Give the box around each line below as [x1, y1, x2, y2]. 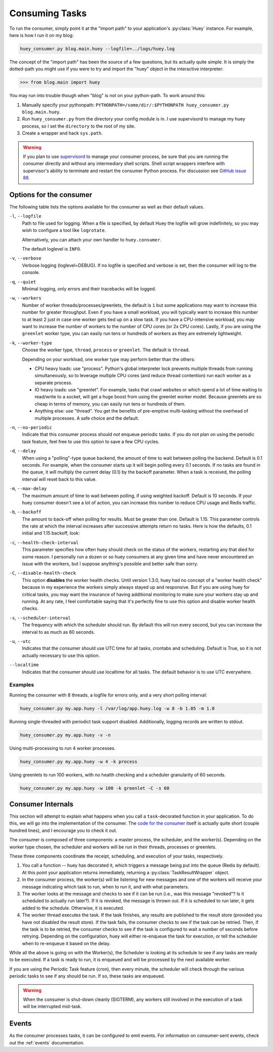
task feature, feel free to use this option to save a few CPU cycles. [22, 438, 160, 444]
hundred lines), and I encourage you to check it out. [9, 827, 117, 833]
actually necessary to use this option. [22, 652, 100, 658]
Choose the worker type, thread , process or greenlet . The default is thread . [22, 347, 190, 353]
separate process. [34, 380, 73, 386]
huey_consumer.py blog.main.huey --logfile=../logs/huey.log [20, 46, 175, 52]
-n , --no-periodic [9, 424, 53, 430]
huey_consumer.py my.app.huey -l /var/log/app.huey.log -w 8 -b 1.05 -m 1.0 [20, 705, 215, 711]
